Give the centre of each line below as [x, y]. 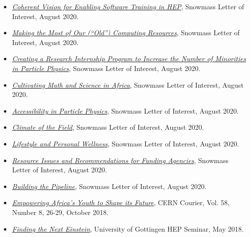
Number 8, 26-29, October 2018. [60, 212]
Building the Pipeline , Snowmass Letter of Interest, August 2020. [109, 186]
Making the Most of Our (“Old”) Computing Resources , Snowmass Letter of [126, 33]
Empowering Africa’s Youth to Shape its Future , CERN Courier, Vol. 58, [121, 202]
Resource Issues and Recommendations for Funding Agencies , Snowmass [120, 160]
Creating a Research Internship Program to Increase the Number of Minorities [129, 59]
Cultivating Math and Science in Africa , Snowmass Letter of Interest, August [128, 84]
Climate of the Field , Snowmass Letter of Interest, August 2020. [108, 127]
